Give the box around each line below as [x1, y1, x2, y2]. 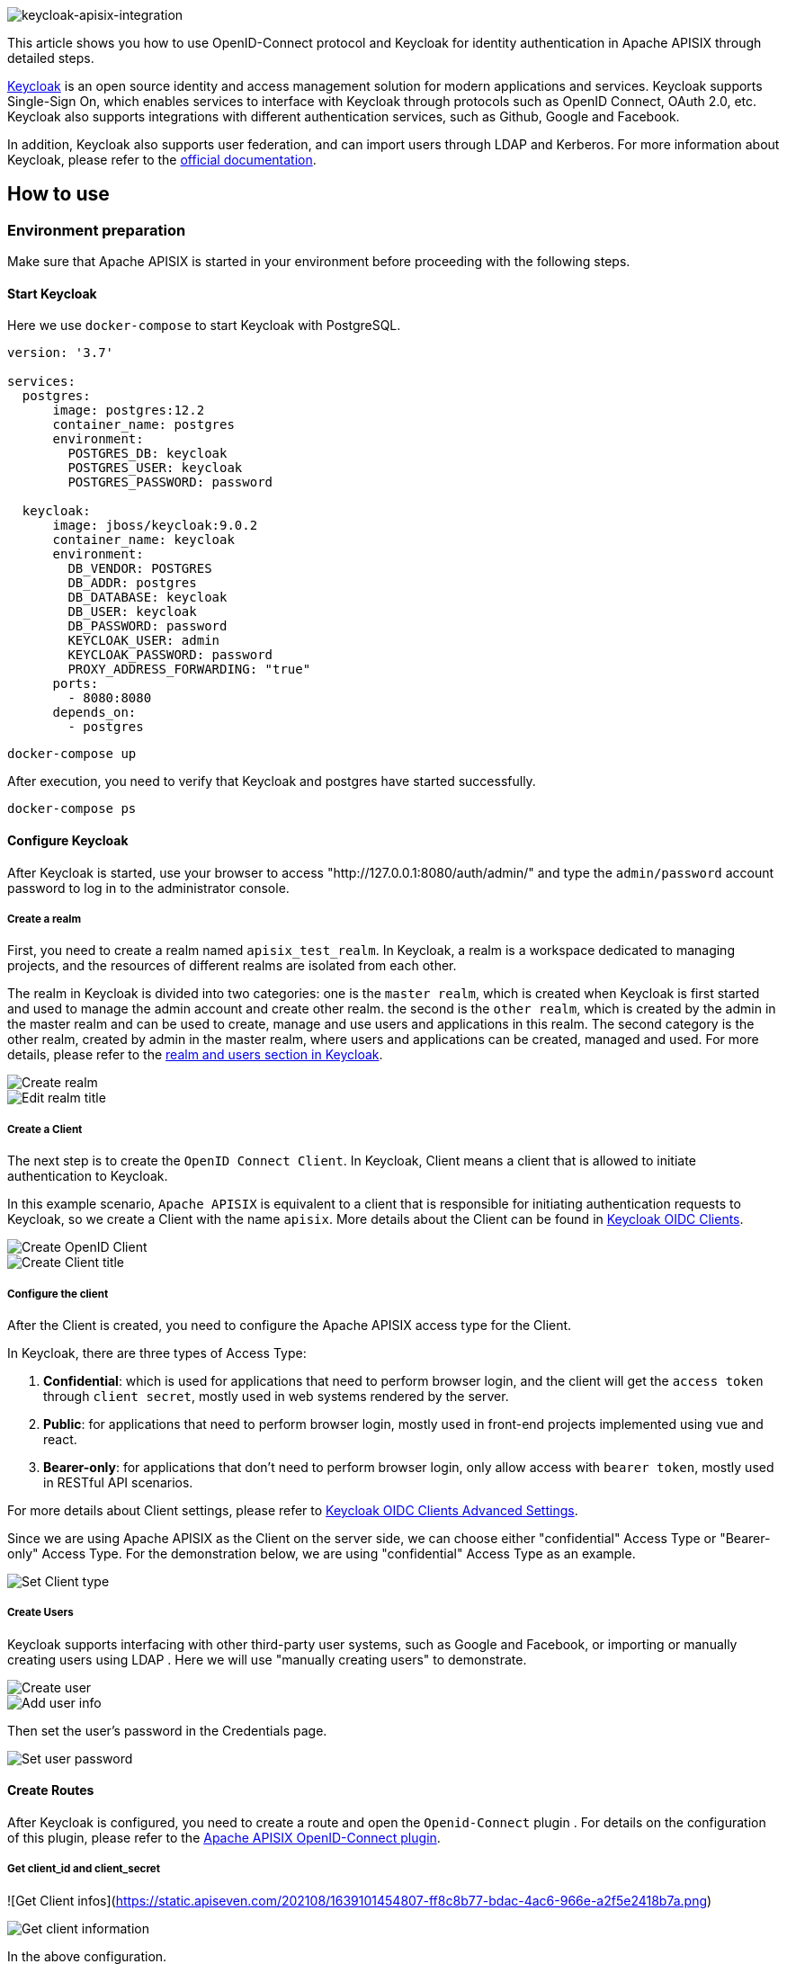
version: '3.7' [7, 345, 114, 361]
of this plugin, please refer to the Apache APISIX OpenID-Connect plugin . [7, 1830, 441, 1845]
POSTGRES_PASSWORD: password [67, 475, 273, 490]
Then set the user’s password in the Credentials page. [7, 1722, 327, 1738]
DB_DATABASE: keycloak [67, 590, 228, 605]
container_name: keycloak [52, 532, 235, 548]
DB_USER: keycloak [67, 604, 197, 620]
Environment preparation [7, 220, 186, 239]
